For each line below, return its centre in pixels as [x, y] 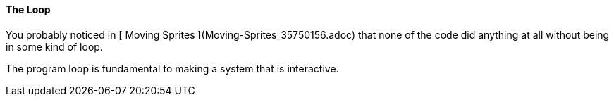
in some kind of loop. [54, 46]
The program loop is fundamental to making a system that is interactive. [172, 68]
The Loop [28, 9]
